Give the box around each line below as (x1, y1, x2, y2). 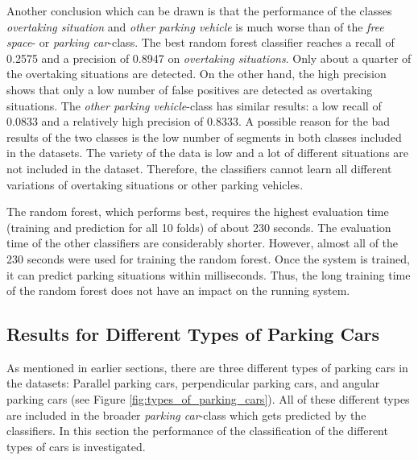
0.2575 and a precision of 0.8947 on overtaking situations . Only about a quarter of (6, 49, 412, 66)
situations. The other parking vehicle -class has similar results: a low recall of (6, 97, 382, 114)
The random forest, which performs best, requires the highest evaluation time (6, 203, 389, 220)
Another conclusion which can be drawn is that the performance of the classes (6, 2, 392, 19)
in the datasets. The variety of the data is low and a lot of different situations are (6, 144, 409, 161)
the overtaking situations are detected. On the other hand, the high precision (6, 65, 387, 82)
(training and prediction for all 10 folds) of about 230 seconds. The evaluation (6, 218, 391, 235)
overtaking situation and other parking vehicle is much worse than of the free (6, 18, 384, 35)
